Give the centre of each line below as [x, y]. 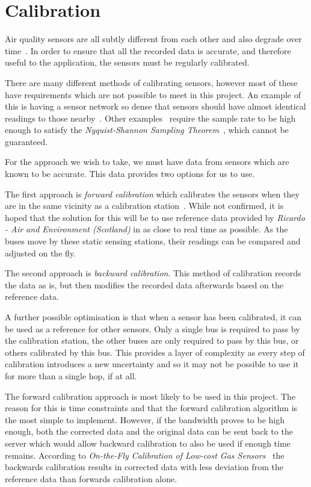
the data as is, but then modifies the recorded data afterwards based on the [144, 284]
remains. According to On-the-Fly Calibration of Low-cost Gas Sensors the [145, 455]
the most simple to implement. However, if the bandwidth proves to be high [145, 419]
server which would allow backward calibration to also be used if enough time [148, 443]
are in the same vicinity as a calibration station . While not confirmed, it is [144, 206]
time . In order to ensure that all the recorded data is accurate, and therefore [148, 50]
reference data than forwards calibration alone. [91, 478]
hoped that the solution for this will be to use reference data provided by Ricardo [155, 217]
